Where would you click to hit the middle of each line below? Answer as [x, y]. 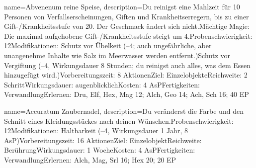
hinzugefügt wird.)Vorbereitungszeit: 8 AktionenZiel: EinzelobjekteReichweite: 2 [126, 75]
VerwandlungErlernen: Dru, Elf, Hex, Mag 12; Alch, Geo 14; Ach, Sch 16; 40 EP [127, 94]
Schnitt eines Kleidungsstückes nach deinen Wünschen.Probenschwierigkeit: [119, 121]
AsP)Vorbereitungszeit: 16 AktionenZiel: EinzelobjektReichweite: [103, 140]
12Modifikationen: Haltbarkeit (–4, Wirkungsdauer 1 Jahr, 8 [96, 130]
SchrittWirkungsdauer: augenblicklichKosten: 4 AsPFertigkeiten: [102, 84]
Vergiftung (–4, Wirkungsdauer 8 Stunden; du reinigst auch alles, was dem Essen [127, 65]
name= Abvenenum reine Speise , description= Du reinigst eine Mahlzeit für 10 [122, 6]
